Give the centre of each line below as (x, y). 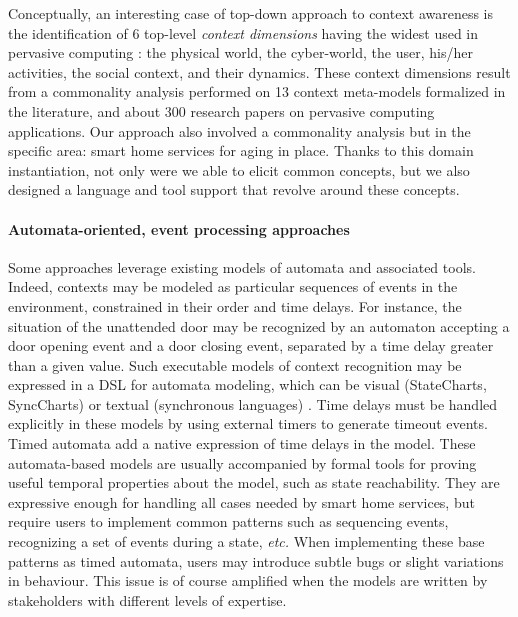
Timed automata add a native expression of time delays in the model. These (242, 443)
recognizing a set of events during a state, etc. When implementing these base (246, 541)
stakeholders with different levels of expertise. (147, 599)
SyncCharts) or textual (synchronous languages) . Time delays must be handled (253, 403)
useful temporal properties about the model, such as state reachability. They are (254, 482)
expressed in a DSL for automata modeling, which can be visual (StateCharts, (247, 384)
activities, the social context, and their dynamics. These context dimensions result (259, 71)
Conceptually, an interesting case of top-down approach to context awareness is (251, 13)
